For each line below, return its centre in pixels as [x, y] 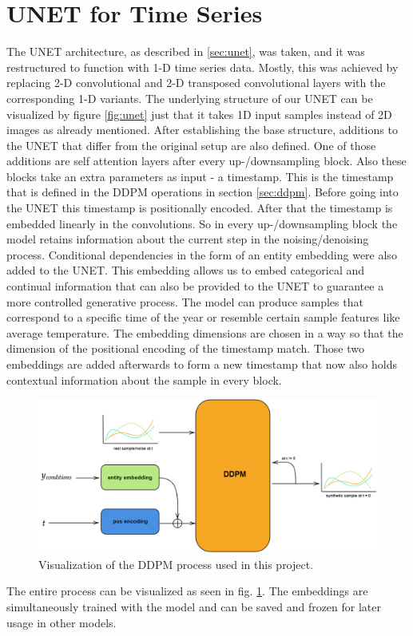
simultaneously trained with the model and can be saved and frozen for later [194, 606]
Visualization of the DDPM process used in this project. [176, 564]
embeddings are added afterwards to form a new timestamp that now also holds [202, 364]
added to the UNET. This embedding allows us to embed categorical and [186, 270]
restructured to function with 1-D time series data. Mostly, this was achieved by [203, 67]
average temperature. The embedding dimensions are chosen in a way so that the [205, 332]
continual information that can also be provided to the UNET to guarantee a [195, 286]
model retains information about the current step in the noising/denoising [188, 239]
